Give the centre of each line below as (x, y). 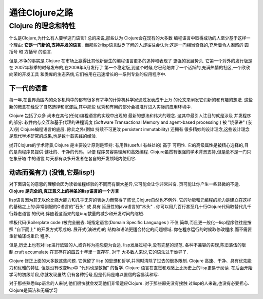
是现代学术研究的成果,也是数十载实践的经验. (53, 136)
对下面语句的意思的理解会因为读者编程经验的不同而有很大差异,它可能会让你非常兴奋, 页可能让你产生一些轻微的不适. (125, 184)
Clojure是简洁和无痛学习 (33, 290)
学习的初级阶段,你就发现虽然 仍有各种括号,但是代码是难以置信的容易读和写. (84, 274)
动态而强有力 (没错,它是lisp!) (52, 173)
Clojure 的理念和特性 (42, 26)
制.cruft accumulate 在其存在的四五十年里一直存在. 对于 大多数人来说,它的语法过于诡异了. (99, 252)
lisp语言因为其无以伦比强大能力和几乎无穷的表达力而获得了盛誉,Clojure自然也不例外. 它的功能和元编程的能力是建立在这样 (130, 200)
